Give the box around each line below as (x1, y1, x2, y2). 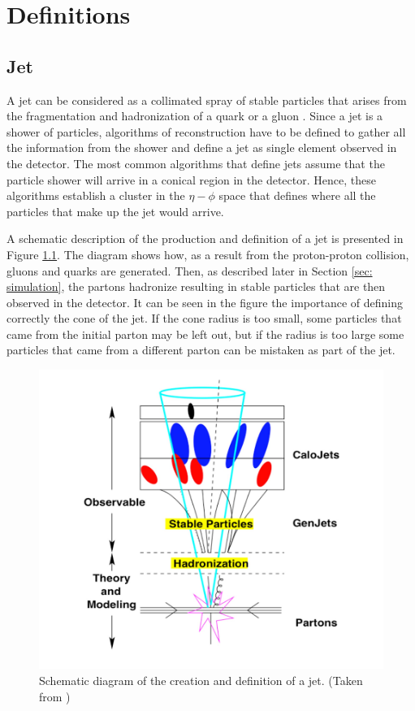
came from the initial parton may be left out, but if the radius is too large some (6, 325, 404, 342)
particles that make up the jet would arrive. (6, 202, 224, 219)
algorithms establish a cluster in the (6, 187, 185, 204)
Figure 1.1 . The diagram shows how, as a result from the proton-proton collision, (6, 245, 409, 262)
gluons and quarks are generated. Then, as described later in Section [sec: (6, 262, 373, 279)
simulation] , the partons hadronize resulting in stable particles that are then (6, 278, 386, 295)
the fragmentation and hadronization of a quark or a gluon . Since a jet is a (6, 107, 383, 124)
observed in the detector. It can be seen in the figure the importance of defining (6, 293, 403, 310)
